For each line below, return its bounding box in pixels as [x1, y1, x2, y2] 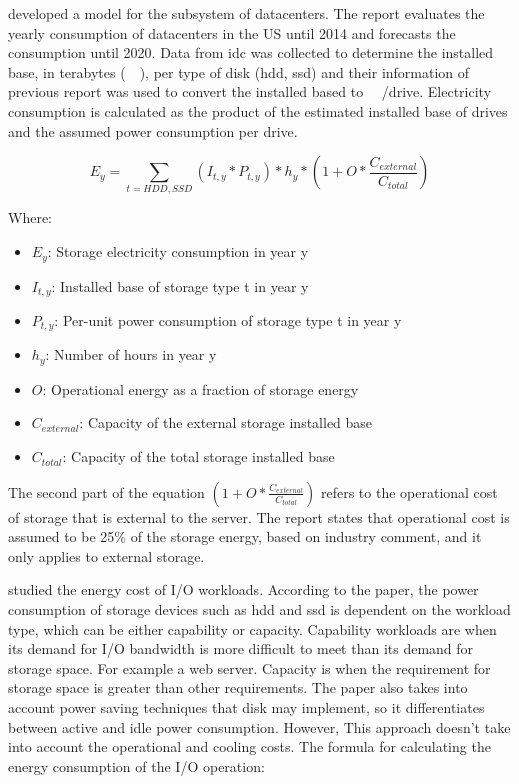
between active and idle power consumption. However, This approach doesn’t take [8, 716, 511, 737]
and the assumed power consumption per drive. [8, 120, 298, 141]
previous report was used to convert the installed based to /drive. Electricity [8, 81, 492, 102]
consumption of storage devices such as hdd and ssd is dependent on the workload [8, 599, 511, 620]
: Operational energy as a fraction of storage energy [42, 378, 359, 399]
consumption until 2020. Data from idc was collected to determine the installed [8, 42, 494, 63]
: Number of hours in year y [45, 344, 217, 365]
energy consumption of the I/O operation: [8, 755, 265, 776]
